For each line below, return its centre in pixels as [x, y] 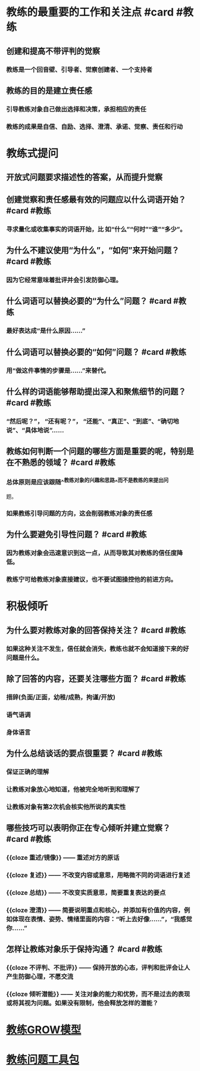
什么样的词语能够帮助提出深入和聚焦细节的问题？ [96, 391]
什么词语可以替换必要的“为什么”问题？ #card [89, 301]
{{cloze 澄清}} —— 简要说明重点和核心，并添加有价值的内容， [95, 910]
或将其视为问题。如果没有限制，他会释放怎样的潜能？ [82, 1003]
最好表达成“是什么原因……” [46, 331]
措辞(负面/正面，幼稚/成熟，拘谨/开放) [61, 697]
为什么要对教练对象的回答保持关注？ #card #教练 [96, 630]
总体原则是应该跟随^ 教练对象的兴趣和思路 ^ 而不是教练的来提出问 [87, 482]
